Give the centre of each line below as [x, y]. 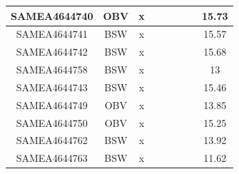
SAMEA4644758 [52, 70]
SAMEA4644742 [52, 52]
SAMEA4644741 [52, 34]
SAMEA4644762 [52, 140]
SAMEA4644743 [52, 87]
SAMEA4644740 [52, 15]
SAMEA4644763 [52, 158]
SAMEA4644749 [52, 104]
